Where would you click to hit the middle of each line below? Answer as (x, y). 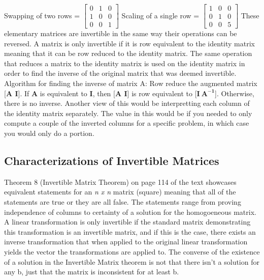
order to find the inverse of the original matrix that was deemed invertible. (120, 73)
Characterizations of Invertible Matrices (112, 161)
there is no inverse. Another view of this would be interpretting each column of (127, 103)
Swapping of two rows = (42, 15)
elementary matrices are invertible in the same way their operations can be (121, 33)
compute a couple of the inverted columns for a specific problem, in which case (127, 123)
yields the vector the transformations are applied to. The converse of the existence (132, 251)
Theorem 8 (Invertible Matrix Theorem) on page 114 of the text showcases (120, 181)
